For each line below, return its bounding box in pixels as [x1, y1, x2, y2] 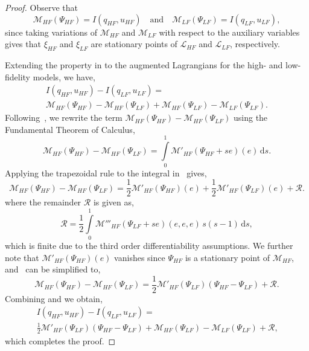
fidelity [5, 70, 31, 83]
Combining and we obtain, [5, 292, 103, 304]
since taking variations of [5, 25, 98, 38]
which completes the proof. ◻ [5, 334, 116, 347]
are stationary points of [91, 37, 177, 50]
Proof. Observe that [5, 1, 78, 13]
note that [5, 251, 39, 263]
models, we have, [33, 70, 95, 83]
